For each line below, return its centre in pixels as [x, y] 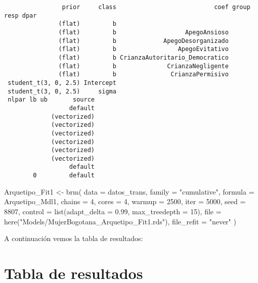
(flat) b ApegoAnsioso [143, 32]
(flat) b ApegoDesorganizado [143, 41]
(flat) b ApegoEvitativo [143, 49]
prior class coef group [156, 7]
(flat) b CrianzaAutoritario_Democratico [143, 57]
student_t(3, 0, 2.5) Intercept [62, 83]
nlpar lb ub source [51, 100]
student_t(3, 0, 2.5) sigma [62, 91]
